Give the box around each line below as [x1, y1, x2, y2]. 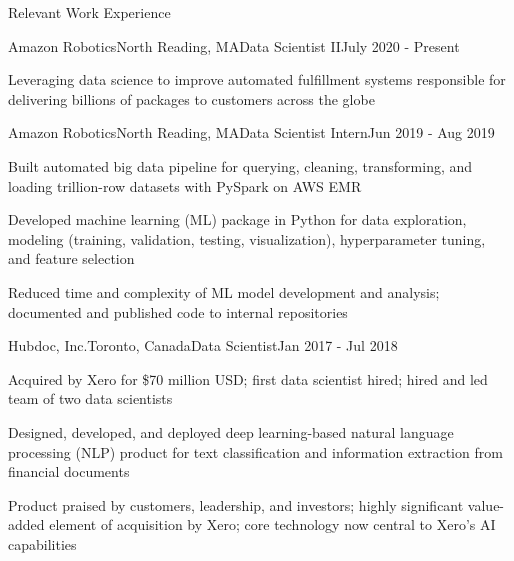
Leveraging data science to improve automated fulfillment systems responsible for [8, 69, 506, 90]
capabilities [8, 533, 77, 554]
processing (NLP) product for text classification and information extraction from [8, 441, 503, 462]
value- [467, 494, 505, 515]
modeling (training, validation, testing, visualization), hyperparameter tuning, [8, 228, 486, 249]
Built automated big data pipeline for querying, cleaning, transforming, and [8, 155, 473, 176]
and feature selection [8, 248, 135, 269]
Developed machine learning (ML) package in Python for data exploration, [8, 209, 467, 230]
